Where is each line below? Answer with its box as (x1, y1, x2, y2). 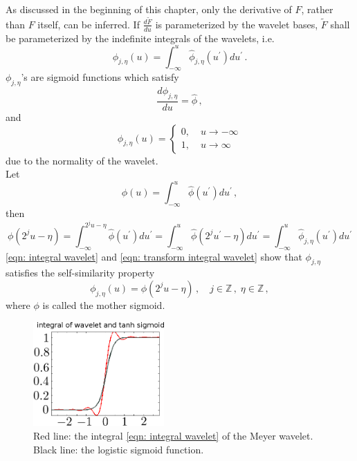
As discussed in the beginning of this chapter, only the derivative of (6, 2, 292, 16)
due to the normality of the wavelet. (6, 153, 158, 167)
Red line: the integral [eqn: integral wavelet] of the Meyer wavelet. (33, 429, 313, 443)
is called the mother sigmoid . (42, 297, 165, 312)
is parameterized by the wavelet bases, (155, 17, 318, 31)
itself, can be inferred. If (37, 17, 140, 31)
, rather (301, 2, 333, 16)
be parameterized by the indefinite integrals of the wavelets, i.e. (6, 30, 275, 45)
